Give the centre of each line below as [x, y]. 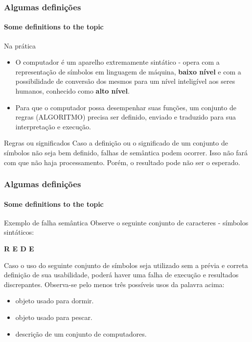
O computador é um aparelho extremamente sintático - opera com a [117, 62]
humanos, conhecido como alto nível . [72, 91]
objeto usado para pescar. [54, 317]
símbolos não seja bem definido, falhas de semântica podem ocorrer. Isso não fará [126, 152]
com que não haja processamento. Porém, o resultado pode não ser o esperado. [122, 162]
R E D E [19, 248]
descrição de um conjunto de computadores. [81, 333]
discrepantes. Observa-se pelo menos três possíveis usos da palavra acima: [114, 284]
